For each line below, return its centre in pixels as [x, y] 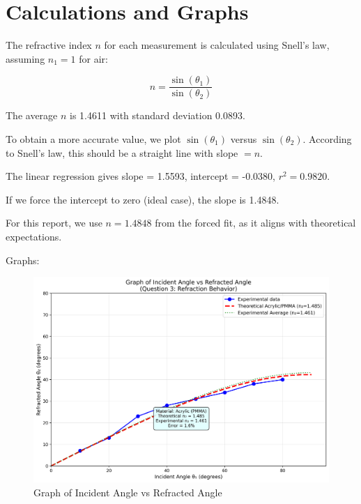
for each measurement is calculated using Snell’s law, [217, 45]
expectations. [34, 236]
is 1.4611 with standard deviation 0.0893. [158, 115]
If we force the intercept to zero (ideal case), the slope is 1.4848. [143, 199]
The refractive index [49, 45]
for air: [93, 58]
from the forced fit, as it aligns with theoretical [255, 223]
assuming [25, 58]
